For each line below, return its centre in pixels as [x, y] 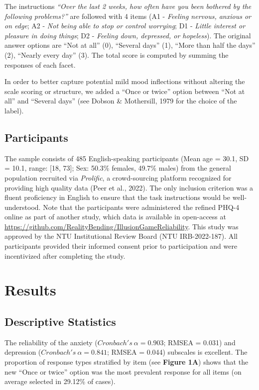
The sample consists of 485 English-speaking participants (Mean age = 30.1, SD [127, 158]
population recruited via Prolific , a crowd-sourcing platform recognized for [118, 177]
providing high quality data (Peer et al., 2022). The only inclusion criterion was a [129, 187]
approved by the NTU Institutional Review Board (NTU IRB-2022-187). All [121, 236]
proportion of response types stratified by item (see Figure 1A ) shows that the [127, 362]
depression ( [23, 352]
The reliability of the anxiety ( [51, 342]
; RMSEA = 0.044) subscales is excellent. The [177, 352]
